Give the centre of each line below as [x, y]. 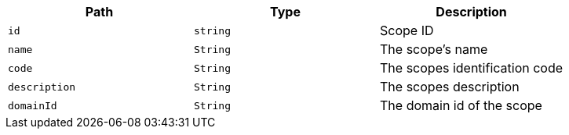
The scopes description [450, 87]
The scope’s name [434, 49]
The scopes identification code [472, 68]
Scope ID [407, 30]
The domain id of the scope [461, 105]
